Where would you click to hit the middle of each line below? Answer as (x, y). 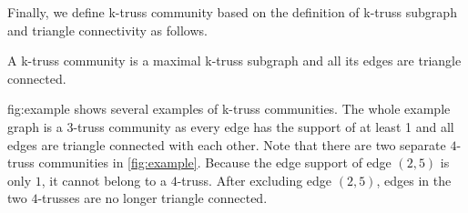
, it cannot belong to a (104, 180)
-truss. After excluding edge (254, 180)
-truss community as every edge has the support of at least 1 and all (264, 126)
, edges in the (414, 180)
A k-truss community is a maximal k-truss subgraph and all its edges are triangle (234, 61)
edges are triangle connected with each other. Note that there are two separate (227, 144)
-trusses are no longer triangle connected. (153, 198)
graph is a (35, 126)
